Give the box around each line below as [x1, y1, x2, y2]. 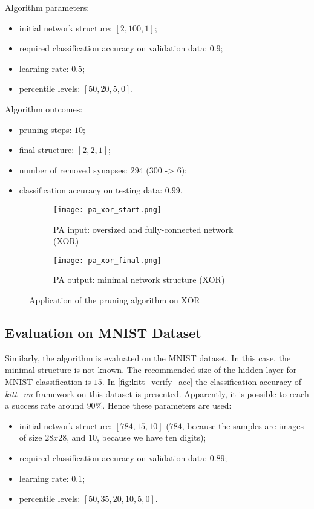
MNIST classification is [5, 375, 91, 388]
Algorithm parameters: [5, 1, 90, 13]
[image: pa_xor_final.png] [53, 256, 162, 265]
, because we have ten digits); [97, 431, 206, 444]
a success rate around [5, 399, 84, 412]
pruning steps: [19, 123, 72, 135]
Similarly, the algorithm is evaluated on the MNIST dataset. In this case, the [5, 351, 291, 364]
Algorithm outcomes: [5, 102, 83, 115]
